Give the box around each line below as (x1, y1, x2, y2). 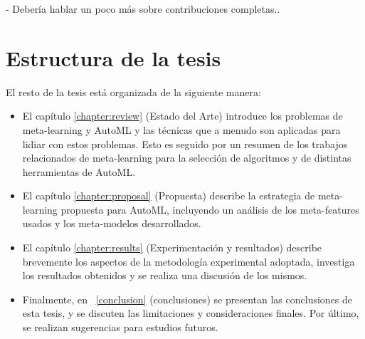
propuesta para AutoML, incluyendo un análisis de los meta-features (60, 202, 359, 217)
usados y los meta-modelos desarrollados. (22, 216, 201, 231)
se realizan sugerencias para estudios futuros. (22, 320, 218, 335)
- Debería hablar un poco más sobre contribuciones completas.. (6, 1, 280, 16)
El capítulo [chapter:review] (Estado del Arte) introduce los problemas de (22, 108, 343, 123)
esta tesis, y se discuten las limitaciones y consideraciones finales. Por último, (22, 306, 359, 320)
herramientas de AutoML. (22, 164, 136, 179)
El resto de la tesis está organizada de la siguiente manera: (6, 84, 261, 99)
